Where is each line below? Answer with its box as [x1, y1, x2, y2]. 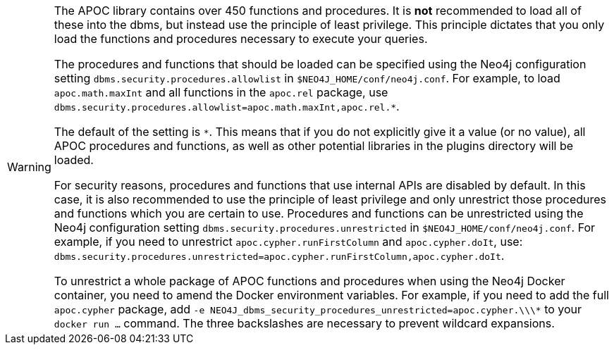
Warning [7, 160, 51, 174]
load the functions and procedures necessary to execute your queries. [54, 32, 428, 46]
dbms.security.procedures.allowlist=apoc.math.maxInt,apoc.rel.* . [54, 99, 400, 113]
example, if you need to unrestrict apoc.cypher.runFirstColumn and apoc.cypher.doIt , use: [54, 235, 523, 249]
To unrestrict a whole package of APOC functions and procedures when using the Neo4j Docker [54, 274, 565, 288]
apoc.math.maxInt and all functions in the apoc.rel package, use [54, 85, 388, 99]
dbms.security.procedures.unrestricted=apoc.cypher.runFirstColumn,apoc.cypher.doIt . [54, 249, 505, 263]
